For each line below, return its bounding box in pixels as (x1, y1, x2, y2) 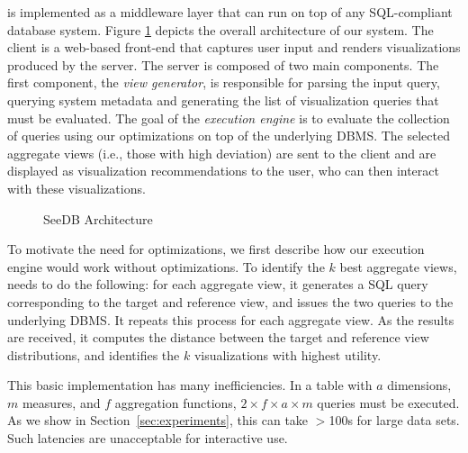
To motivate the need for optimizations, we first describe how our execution (7, 240, 425, 258)
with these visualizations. (7, 178, 146, 197)
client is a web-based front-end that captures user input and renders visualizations (7, 38, 461, 57)
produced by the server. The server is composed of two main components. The (7, 55, 439, 74)
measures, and (22, 393, 101, 412)
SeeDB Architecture (43, 209, 153, 228)
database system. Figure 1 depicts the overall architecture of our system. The (7, 20, 434, 39)
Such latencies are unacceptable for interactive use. (7, 429, 288, 448)
